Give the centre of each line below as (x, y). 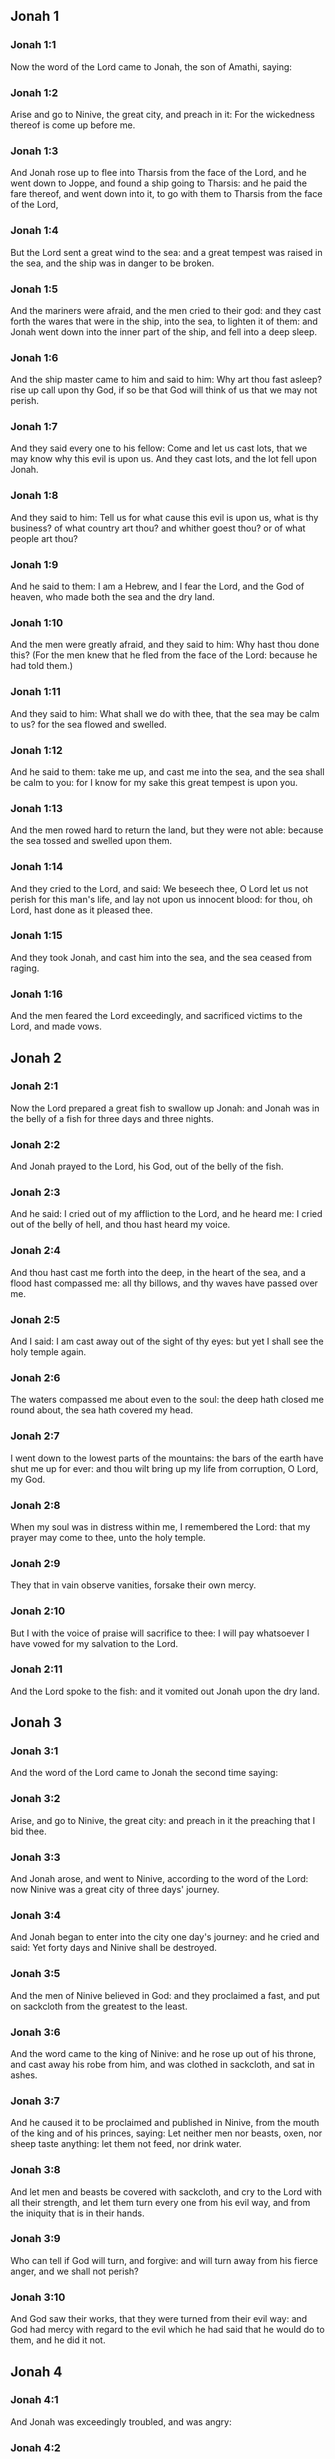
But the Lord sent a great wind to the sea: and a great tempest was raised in (166, 252)
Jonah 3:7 (35, 2101)
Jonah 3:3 (35, 1857)
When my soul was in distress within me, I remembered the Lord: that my (160, 1526)
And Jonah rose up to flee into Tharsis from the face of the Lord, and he (158, 173)
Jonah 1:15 (36, 936)
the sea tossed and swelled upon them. (91, 841)
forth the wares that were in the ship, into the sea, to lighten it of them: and (164, 321)
